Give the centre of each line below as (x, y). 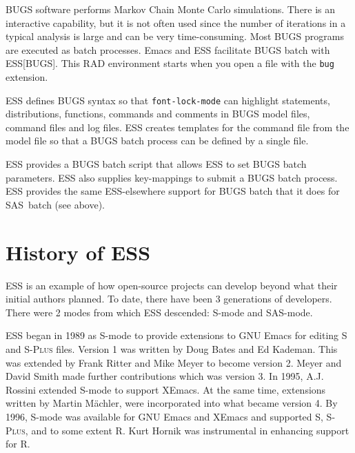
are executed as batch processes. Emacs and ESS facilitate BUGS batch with (168, 49)
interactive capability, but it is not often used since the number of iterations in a (176, 22)
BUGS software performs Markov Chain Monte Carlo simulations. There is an (171, 9)
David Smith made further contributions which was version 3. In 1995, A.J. (165, 376)
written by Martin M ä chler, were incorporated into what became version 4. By (172, 403)
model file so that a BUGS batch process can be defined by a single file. (157, 141)
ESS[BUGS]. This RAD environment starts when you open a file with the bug (170, 63)
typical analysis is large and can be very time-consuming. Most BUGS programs (175, 36)
